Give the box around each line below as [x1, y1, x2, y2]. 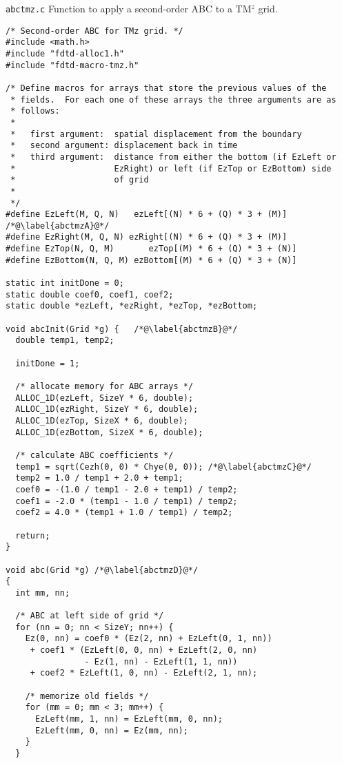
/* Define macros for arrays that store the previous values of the [6, 83, 327, 93]
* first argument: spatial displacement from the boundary [10, 129, 302, 139]
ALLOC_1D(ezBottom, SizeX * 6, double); [15, 427, 203, 437]
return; [15, 530, 50, 541]
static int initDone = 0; [6, 278, 124, 289]
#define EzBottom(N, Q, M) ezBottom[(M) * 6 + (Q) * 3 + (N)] [6, 255, 297, 265]
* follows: [10, 106, 60, 116]
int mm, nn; [15, 587, 70, 598]
